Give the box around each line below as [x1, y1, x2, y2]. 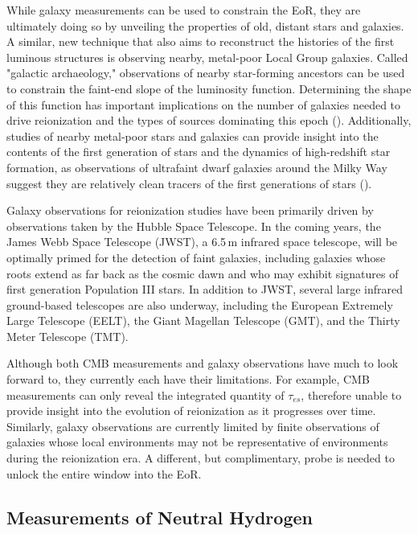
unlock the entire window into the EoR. [6, 465, 202, 482]
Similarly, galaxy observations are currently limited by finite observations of [6, 417, 379, 434]
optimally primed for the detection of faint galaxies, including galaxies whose [6, 249, 386, 265]
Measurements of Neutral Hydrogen [6, 504, 313, 529]
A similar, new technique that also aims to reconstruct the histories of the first [6, 33, 395, 50]
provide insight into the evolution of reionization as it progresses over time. [6, 402, 376, 419]
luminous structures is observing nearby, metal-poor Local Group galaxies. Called [6, 48, 408, 65]
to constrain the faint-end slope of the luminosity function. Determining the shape [6, 80, 412, 97]
